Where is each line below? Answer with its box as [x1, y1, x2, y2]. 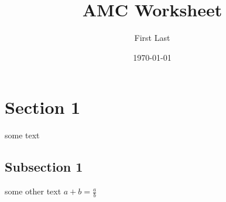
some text [5, 129, 40, 141]
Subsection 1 [5, 158, 83, 176]
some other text [5, 185, 61, 197]
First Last [134, 32, 170, 44]
